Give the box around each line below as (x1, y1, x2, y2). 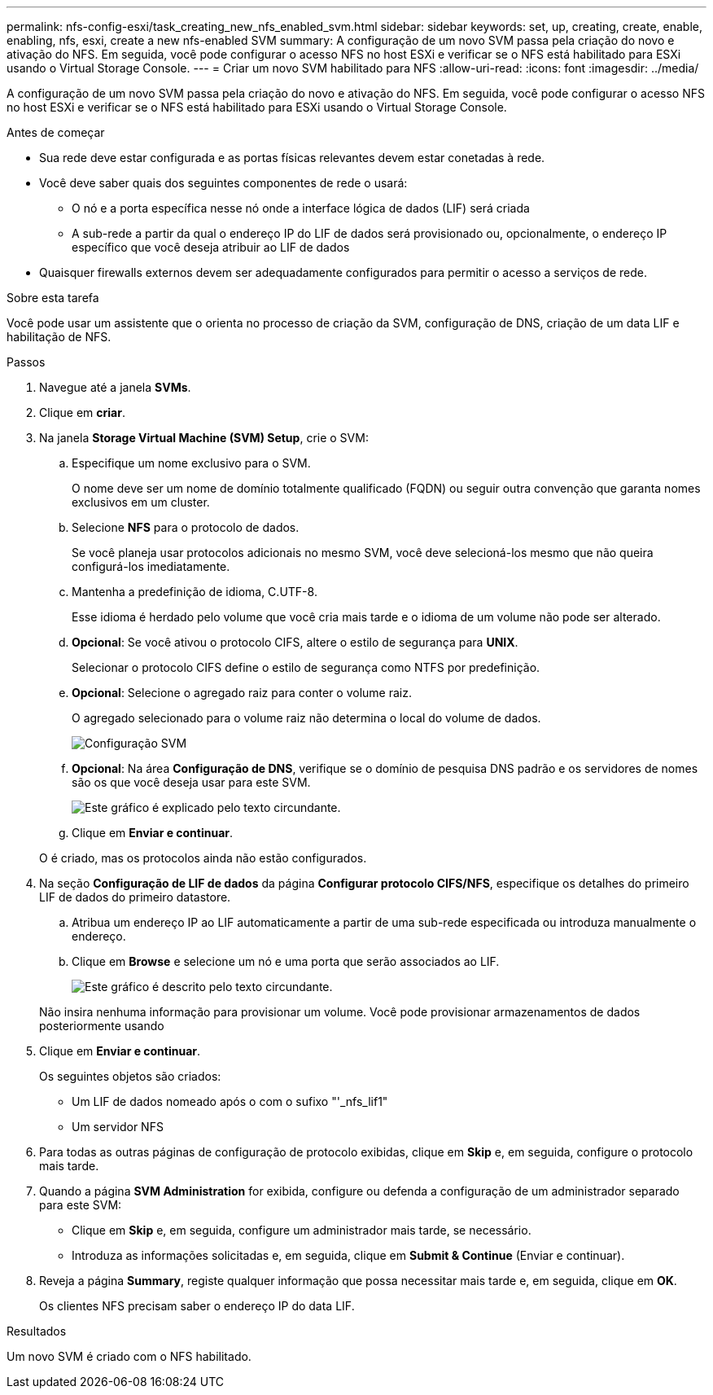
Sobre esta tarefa (7, 291, 99, 305)
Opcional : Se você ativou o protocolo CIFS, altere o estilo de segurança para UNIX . (72, 635, 518, 649)
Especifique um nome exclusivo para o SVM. (72, 456, 311, 470)
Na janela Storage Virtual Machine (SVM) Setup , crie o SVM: (39, 431, 369, 445)
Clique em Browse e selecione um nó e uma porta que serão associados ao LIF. (72, 954, 500, 968)
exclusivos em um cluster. (72, 495, 210, 509)
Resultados (7, 1324, 67, 1338)
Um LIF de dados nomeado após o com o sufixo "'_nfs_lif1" (72, 1095, 388, 1108)
